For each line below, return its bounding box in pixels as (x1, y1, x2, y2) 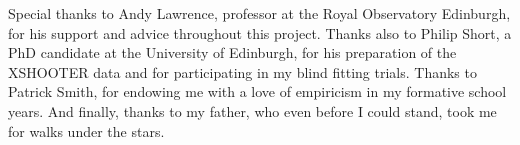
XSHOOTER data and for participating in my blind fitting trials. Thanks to (8, 61, 477, 82)
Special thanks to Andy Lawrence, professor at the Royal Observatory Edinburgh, (8, 3, 511, 23)
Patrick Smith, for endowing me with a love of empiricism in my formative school (8, 81, 507, 102)
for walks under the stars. (8, 120, 165, 141)
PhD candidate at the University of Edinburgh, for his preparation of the (8, 42, 457, 63)
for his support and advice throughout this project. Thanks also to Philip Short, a (8, 22, 512, 43)
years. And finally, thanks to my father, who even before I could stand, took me (8, 100, 497, 121)
